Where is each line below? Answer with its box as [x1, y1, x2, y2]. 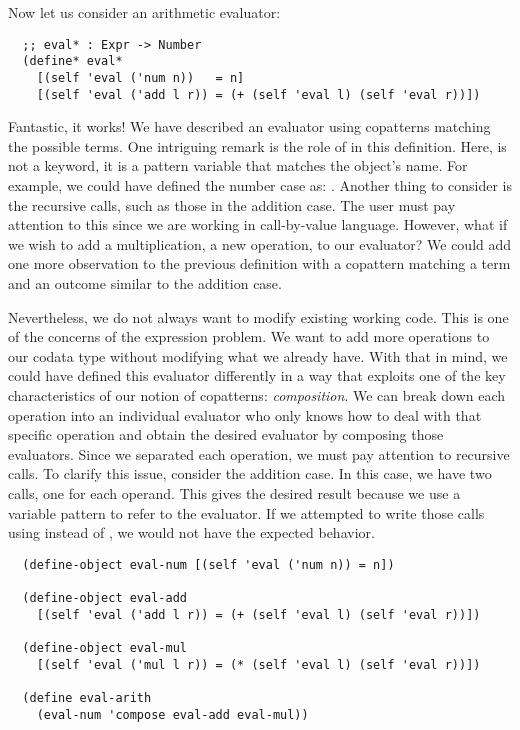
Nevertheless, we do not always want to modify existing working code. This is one [8, 306, 509, 327]
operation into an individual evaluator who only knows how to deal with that [8, 404, 482, 425]
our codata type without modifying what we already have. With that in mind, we [8, 345, 508, 366]
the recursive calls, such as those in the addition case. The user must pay [8, 194, 456, 215]
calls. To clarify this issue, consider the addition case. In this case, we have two [8, 463, 492, 484]
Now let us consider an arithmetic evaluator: [8, 2, 281, 22]
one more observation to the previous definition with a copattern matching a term [8, 253, 511, 274]
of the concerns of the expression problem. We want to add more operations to [8, 326, 490, 347]
